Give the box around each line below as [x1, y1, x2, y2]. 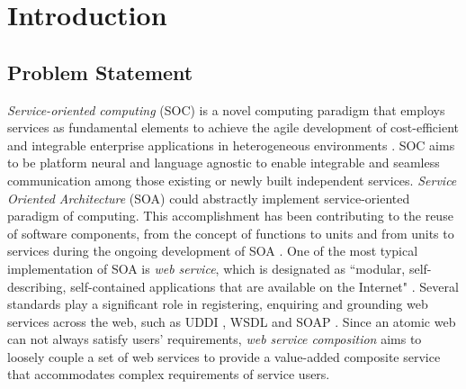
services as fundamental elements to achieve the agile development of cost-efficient [7, 118, 459, 137]
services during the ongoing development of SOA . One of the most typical [7, 241, 418, 260]
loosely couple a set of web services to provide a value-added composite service [7, 347, 441, 366]
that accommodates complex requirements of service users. [7, 365, 330, 384]
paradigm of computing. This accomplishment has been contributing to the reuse [7, 206, 453, 225]
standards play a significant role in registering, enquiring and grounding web [7, 294, 428, 313]
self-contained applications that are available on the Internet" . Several [70, 276, 459, 295]
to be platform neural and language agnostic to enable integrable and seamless [7, 153, 440, 172]
